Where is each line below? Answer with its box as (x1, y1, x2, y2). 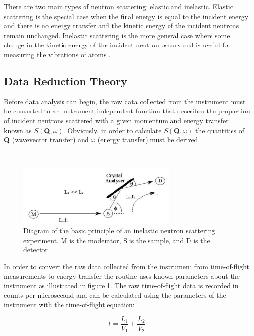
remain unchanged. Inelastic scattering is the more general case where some (4, 30, 230, 40)
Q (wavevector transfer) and (4, 134, 89, 145)
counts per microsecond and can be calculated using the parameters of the (4, 290, 226, 300)
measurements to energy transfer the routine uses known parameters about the (4, 270, 240, 281)
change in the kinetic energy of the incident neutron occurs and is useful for (4, 40, 231, 50)
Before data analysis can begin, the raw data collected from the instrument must (4, 96, 246, 106)
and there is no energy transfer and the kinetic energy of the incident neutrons (4, 21, 239, 31)
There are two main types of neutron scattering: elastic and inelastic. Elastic (4, 1, 233, 11)
